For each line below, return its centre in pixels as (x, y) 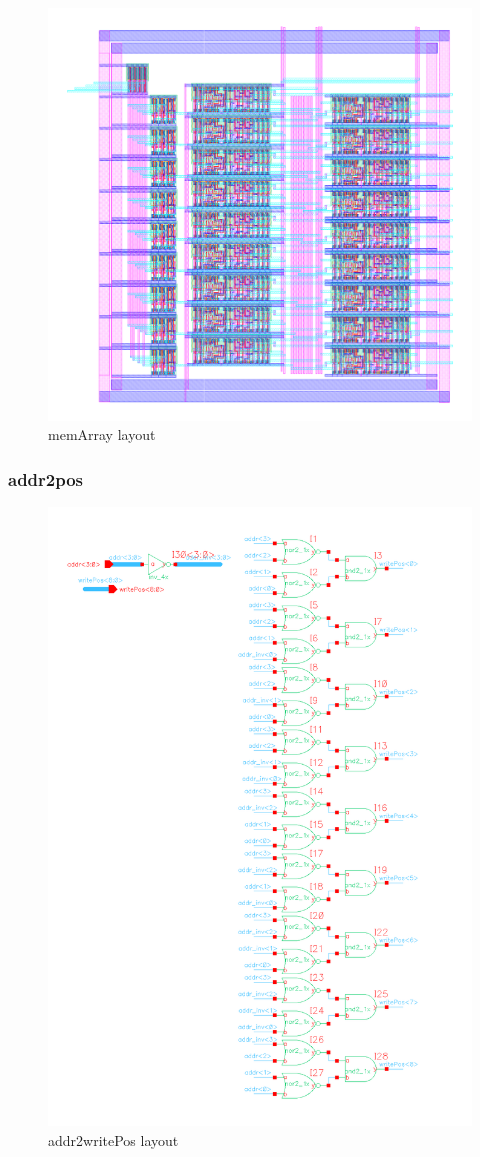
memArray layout (102, 434)
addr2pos (46, 478)
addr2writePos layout (113, 1139)
